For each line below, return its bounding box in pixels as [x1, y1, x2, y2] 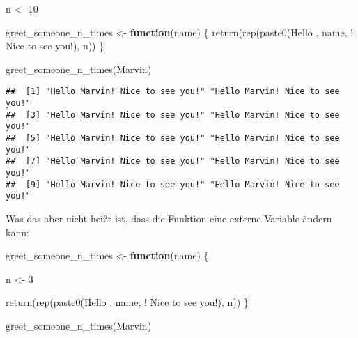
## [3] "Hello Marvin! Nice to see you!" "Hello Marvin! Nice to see [6, 109, 340, 120]
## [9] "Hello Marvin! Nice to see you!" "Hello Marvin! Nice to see [6, 179, 340, 190]
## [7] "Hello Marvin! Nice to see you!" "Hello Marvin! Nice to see [6, 156, 340, 167]
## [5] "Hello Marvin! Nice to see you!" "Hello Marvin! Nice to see [6, 133, 340, 143]
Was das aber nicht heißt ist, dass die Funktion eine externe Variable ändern [6, 210, 332, 225]
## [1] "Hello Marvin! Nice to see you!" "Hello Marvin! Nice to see [6, 86, 340, 97]
